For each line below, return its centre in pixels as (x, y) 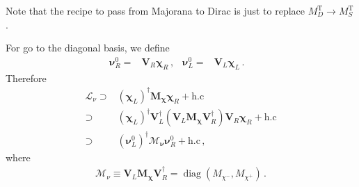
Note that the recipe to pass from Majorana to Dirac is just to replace (155, 10)
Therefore (26, 78)
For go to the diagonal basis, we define (88, 48)
